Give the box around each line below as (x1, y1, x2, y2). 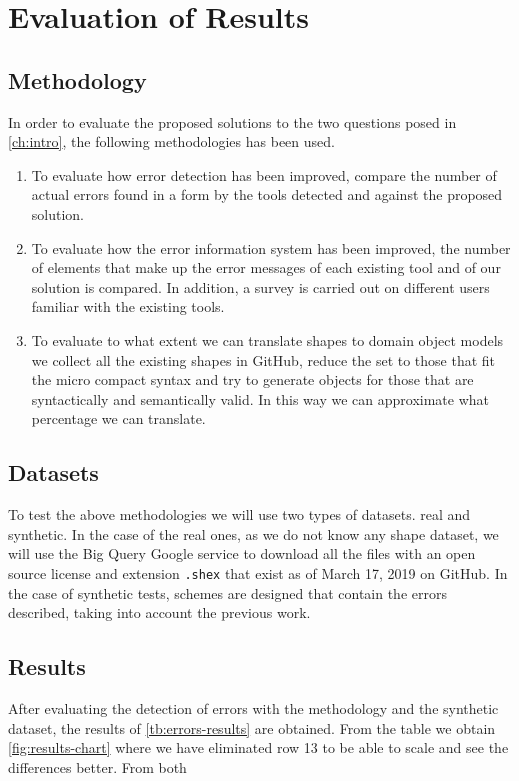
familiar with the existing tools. (31, 296, 225, 317)
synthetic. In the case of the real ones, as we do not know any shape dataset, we (8, 523, 499, 544)
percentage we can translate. (31, 408, 206, 429)
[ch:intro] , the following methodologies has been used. (8, 131, 335, 152)
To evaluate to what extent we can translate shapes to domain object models (31, 329, 504, 350)
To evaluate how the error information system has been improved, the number (31, 237, 511, 258)
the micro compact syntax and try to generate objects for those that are (31, 369, 474, 390)
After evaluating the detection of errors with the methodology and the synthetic (8, 697, 499, 718)
